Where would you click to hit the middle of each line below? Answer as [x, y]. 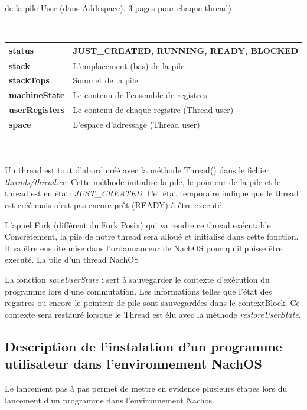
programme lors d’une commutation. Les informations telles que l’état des [138, 291]
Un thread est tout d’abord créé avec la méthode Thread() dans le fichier [137, 170]
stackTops [29, 80]
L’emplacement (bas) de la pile [129, 65]
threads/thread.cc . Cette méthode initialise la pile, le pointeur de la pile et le [143, 181]
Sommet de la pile [105, 80]
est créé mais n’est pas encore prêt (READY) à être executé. [114, 204]
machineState [37, 95]
